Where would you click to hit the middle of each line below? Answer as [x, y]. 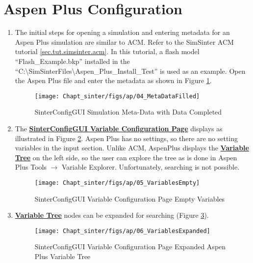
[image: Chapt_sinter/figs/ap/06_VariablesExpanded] [122, 231]
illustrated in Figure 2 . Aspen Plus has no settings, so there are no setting [126, 138]
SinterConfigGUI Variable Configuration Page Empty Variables [130, 198]
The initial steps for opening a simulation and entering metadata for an [122, 32]
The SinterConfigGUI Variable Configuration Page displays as [119, 128]
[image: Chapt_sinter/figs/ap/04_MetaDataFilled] [117, 96]
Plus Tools [31, 167]
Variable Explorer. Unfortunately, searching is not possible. [151, 167]
